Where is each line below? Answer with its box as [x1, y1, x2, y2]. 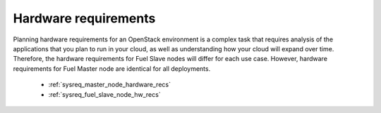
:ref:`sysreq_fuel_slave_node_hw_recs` [48, 90, 162, 98]
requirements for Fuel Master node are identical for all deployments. [13, 64, 211, 73]
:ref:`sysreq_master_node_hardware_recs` [48, 81, 171, 89]
